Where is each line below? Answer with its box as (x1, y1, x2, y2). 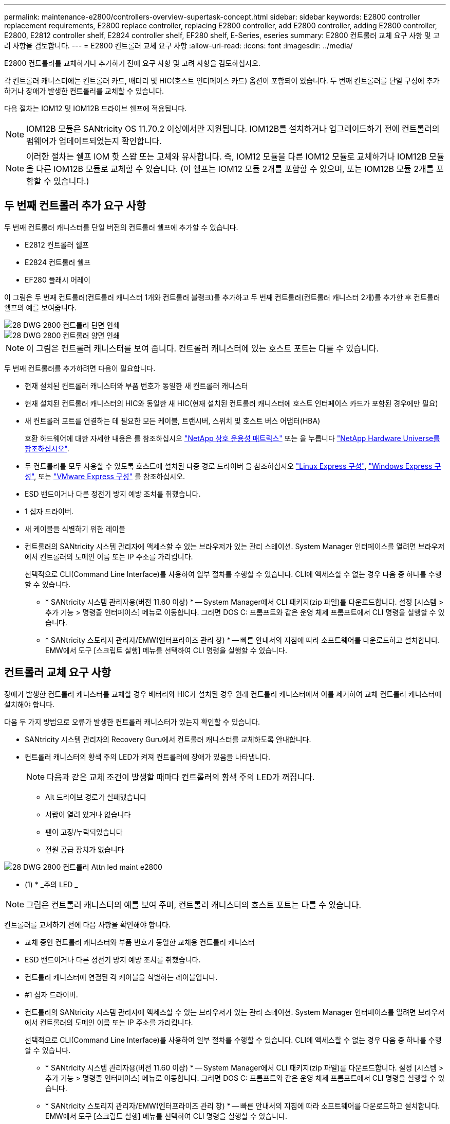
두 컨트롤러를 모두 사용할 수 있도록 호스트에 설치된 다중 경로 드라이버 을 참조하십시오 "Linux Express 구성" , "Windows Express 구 (25, 461, 441, 470)
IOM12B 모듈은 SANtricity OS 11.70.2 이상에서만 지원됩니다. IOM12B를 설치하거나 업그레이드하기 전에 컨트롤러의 (26, 124, 440, 134)
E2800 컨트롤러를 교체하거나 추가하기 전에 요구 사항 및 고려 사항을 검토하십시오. (4, 59, 260, 67)
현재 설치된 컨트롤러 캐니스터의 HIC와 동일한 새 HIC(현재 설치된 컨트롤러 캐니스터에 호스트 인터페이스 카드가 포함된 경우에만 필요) (25, 398, 438, 408)
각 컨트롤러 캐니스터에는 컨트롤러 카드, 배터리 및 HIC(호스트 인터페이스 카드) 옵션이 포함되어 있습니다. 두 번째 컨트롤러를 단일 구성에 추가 (4, 76, 440, 85)
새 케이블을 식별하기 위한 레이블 (25, 524, 126, 533)
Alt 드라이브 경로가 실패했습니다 (45, 792, 147, 801)
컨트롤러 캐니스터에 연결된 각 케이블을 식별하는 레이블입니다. (25, 972, 218, 981)
